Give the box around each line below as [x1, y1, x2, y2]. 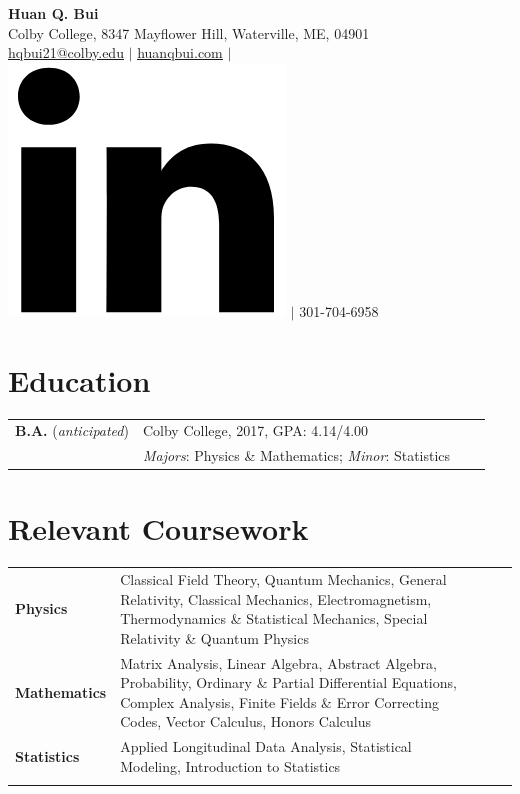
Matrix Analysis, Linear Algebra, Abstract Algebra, [120, 652, 437, 673]
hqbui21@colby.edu [8, 42, 124, 63]
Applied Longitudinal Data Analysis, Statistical [120, 736, 412, 757]
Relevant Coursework [8, 508, 309, 549]
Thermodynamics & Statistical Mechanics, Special [120, 608, 428, 629]
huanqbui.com [137, 42, 223, 63]
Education [8, 359, 151, 400]
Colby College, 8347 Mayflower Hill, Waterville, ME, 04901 [8, 22, 370, 43]
